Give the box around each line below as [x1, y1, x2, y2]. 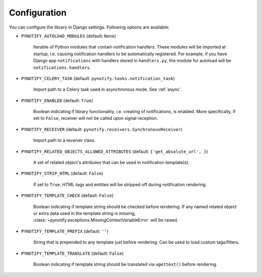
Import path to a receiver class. [33, 137, 96, 143]
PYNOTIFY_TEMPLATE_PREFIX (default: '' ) [21, 228, 109, 234]
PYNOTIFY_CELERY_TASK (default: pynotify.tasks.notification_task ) [21, 75, 175, 81]
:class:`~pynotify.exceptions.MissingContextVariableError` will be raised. [33, 217, 179, 223]
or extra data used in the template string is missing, [33, 210, 136, 216]
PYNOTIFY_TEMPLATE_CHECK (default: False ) [21, 193, 114, 198]
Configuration [9, 7, 67, 18]
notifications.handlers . [33, 65, 91, 70]
